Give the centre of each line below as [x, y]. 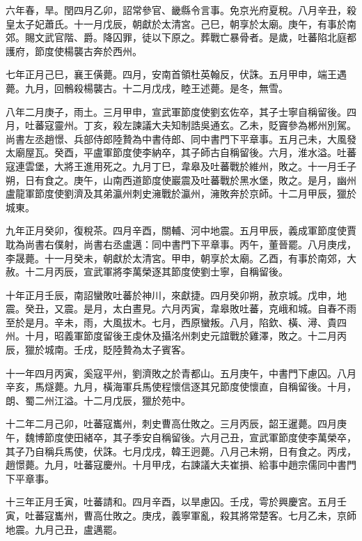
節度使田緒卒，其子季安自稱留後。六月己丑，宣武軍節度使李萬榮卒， [200, 437]
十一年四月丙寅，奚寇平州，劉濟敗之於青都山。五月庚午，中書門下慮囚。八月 [181, 373]
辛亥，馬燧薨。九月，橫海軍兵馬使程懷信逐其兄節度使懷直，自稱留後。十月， [181, 387]
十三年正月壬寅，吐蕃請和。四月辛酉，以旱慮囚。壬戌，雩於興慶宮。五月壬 [176, 502]
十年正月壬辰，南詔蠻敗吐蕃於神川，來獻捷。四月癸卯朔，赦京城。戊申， [171, 295]
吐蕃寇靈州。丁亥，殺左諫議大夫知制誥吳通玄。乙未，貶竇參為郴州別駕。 [190, 125]
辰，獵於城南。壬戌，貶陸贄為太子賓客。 [98, 350]
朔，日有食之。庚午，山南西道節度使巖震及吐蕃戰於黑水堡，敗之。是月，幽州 [181, 180]
